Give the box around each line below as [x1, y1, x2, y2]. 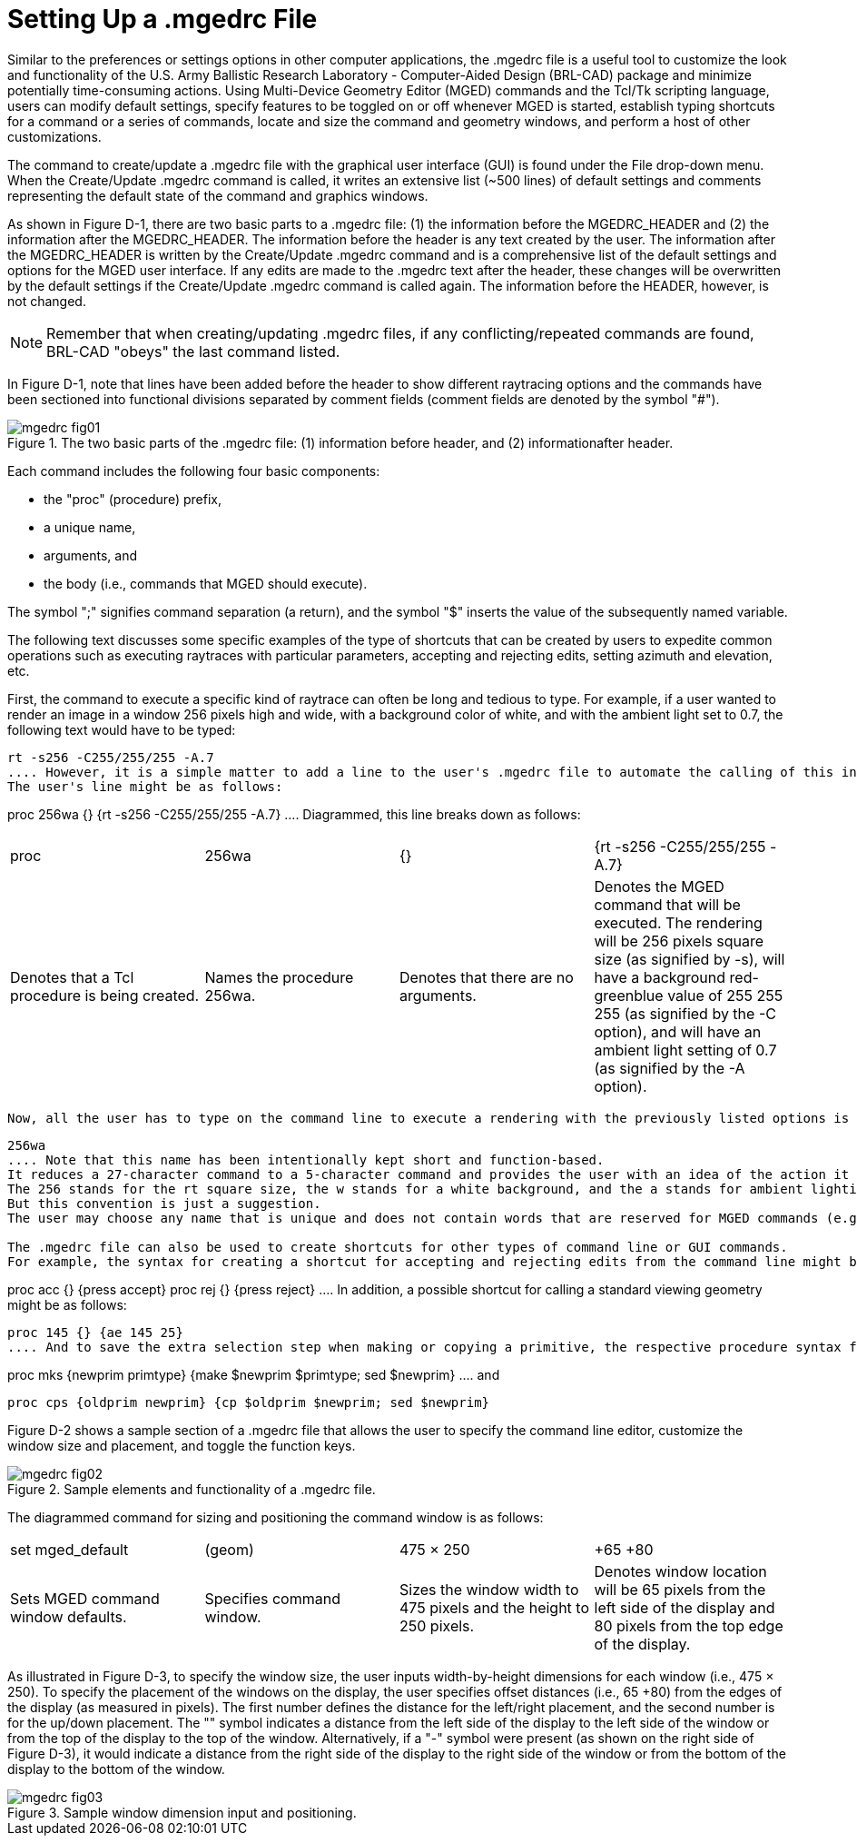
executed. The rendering [594, 913, 763, 932]
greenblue [594, 986, 664, 1005]
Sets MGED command [10, 1589, 160, 1608]
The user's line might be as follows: [7, 778, 283, 794]
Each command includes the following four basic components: [7, 462, 380, 479]
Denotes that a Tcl [10, 967, 134, 986]
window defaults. [10, 1607, 127, 1626]
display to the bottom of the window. [7, 1760, 225, 1777]
